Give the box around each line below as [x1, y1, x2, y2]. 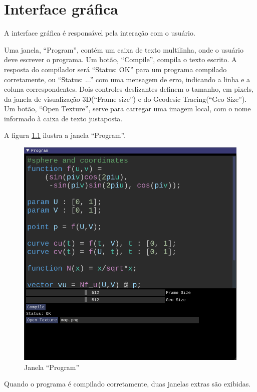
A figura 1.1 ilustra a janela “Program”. [4, 130, 125, 140]
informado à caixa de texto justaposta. [4, 113, 123, 123]
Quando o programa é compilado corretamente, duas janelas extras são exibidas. [4, 378, 251, 389]
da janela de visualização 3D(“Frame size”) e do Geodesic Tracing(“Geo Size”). [4, 93, 247, 104]
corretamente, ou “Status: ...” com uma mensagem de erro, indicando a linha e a [4, 74, 250, 84]
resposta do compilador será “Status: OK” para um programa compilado [4, 64, 227, 74]
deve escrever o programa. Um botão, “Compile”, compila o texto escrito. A [4, 54, 237, 65]
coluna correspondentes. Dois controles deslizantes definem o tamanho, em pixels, [4, 84, 253, 94]
